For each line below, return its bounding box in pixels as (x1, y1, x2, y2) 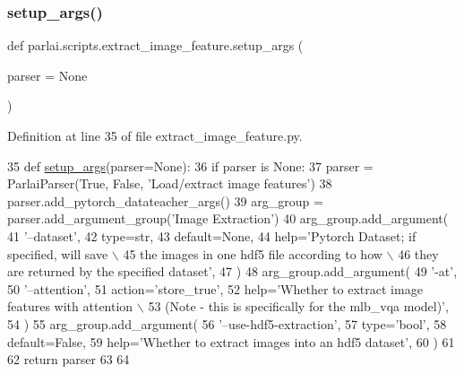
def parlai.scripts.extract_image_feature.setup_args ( (7, 36, 304, 55)
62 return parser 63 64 (7, 350, 130, 369)
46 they (398, 244, 439, 263)
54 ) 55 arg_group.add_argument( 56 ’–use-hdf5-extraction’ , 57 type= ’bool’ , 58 (7, 314, 447, 333)
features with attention (7, 297, 133, 316)
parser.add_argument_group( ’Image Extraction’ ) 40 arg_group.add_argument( (7, 209, 449, 228)
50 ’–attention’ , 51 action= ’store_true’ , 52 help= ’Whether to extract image (7, 279, 423, 298)
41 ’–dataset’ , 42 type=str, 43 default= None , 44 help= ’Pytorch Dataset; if (7, 226, 417, 245)
